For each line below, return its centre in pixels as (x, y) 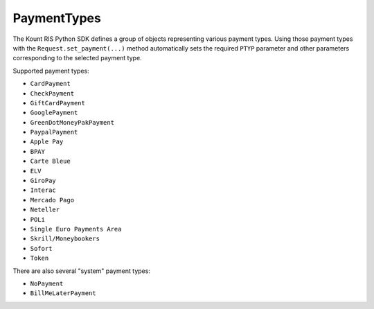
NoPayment (47, 283)
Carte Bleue (50, 161)
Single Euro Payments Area (76, 229)
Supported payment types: (51, 71)
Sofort (41, 248)
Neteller (45, 210)
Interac (43, 190)
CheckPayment (52, 93)
